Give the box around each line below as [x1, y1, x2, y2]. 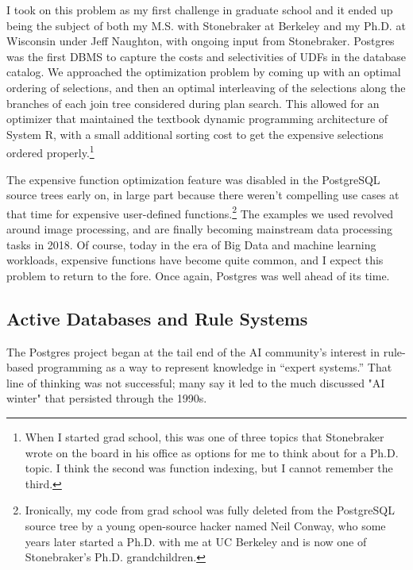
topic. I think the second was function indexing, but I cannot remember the [25, 460, 393, 476]
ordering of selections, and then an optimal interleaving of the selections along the [6, 79, 406, 95]
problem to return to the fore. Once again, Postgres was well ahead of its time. [6, 267, 390, 283]
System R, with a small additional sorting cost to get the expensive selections [6, 125, 384, 142]
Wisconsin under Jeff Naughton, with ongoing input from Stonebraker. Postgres [6, 33, 395, 49]
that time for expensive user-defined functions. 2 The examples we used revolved [6, 202, 393, 221]
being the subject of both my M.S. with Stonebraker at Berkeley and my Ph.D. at [6, 17, 406, 33]
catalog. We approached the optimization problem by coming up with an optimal [6, 64, 401, 80]
